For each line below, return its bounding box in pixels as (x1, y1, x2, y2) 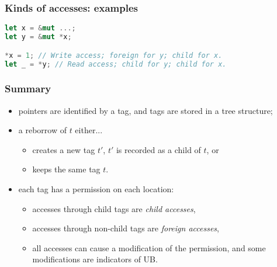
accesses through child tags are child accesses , (32, 202, 196, 214)
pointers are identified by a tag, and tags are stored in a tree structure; (18, 104, 273, 116)
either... (75, 124, 103, 136)
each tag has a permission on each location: (18, 182, 174, 195)
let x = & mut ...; (5, 24, 76, 33)
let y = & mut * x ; (5, 33, 72, 41)
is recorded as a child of (116, 143, 201, 155)
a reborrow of (18, 124, 67, 136)
